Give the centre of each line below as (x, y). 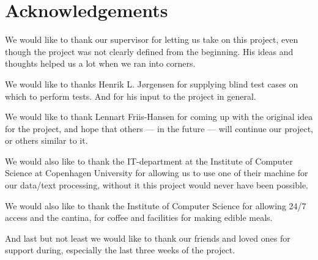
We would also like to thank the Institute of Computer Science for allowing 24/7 (156, 205)
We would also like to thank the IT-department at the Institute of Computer (149, 161)
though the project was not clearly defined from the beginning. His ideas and (149, 51)
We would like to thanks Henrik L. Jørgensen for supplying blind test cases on (152, 84)
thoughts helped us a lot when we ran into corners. (100, 63)
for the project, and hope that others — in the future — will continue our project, (159, 128)
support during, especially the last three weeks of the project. (120, 250)
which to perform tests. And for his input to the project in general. (131, 96)
